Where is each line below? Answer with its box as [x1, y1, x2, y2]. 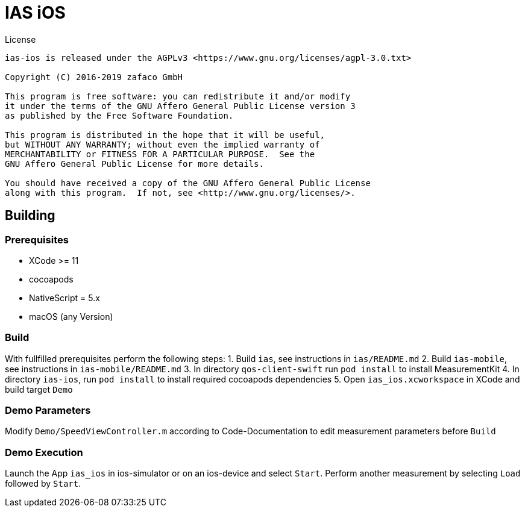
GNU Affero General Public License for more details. [5, 158, 264, 169]
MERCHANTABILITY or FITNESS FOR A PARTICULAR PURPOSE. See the [5, 149, 315, 159]
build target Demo [5, 384, 73, 395]
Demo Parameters [5, 404, 91, 417]
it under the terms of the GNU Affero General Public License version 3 [5, 101, 356, 111]
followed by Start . [5, 478, 81, 489]
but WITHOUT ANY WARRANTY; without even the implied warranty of [5, 139, 320, 149]
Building [5, 208, 55, 223]
